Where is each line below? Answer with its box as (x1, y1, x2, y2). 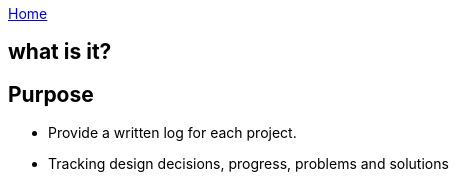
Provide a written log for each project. (48, 124, 297, 142)
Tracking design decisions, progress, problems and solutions (48, 155, 449, 173)
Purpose (8, 81, 94, 107)
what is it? (8, 39, 112, 65)
